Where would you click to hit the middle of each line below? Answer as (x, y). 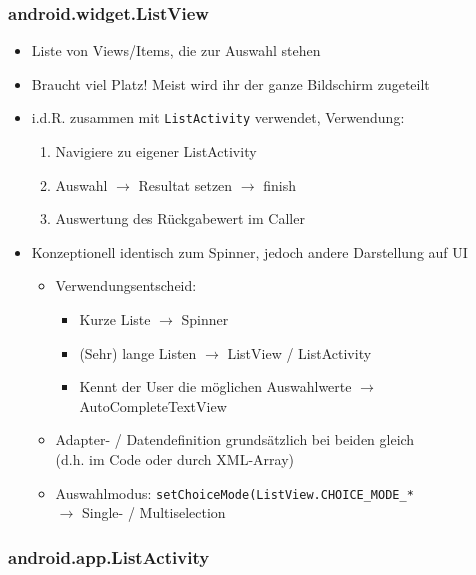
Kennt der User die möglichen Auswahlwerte (215, 386)
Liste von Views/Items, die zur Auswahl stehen (176, 50)
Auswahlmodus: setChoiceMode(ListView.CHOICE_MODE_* (234, 492)
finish (279, 184)
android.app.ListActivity (109, 556)
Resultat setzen (185, 184)
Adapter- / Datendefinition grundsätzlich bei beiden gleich (235, 439)
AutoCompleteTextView (153, 405)
